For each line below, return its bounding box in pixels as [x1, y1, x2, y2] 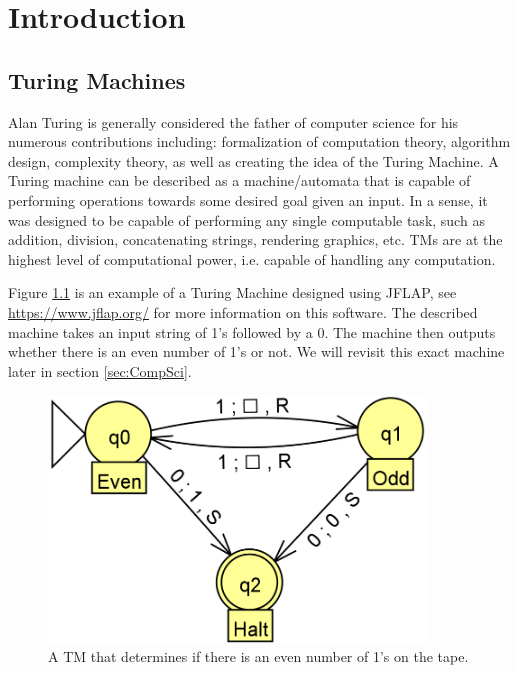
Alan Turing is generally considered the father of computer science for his [8, 111, 459, 132]
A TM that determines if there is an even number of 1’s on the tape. [48, 646, 469, 667]
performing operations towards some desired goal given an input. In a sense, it [8, 189, 488, 210]
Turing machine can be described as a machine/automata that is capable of [8, 170, 471, 191]
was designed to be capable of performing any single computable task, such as [8, 209, 485, 230]
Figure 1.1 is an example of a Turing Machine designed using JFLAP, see [8, 282, 457, 303]
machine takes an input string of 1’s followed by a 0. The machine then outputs [8, 321, 496, 342]
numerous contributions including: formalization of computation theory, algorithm [8, 131, 511, 152]
